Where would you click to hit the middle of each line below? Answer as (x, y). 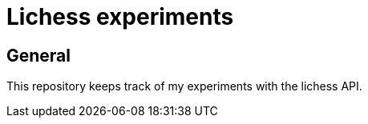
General (39, 55)
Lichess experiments (120, 17)
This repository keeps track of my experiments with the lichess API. (184, 86)
